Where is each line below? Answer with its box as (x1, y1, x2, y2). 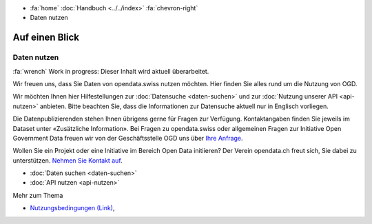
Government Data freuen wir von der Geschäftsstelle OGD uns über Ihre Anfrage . (12, 134, 243, 142)
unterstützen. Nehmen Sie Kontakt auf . (12, 156, 123, 165)
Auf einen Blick (12, 32, 79, 43)
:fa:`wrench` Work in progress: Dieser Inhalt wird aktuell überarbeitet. (12, 67, 209, 75)
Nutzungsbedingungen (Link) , (30, 204, 115, 212)
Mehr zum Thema (12, 191, 63, 199)
